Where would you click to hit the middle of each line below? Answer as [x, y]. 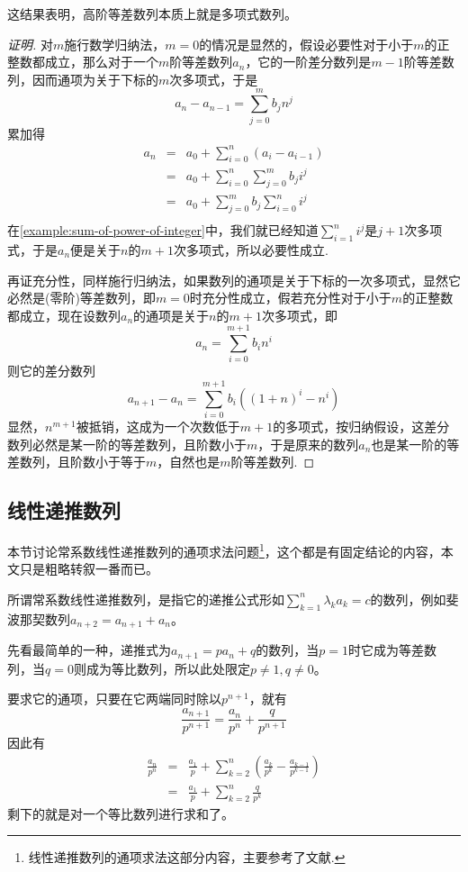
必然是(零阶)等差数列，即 [81, 298]
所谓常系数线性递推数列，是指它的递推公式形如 [146, 599]
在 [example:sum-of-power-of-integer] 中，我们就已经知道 [163, 230]
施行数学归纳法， [115, 44]
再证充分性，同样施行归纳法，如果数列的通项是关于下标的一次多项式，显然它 [234, 280]
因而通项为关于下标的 [95, 79]
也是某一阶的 [409, 444]
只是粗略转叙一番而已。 [89, 569]
